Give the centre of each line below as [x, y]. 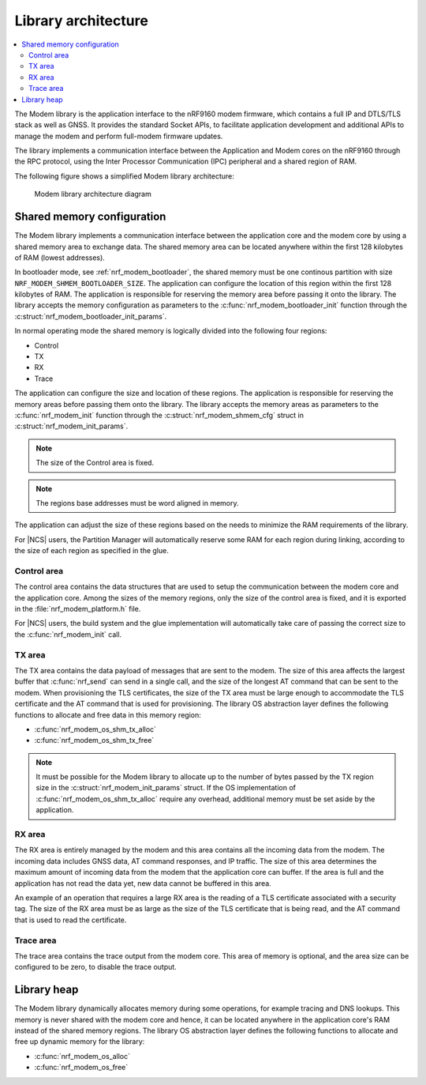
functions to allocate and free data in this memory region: [108, 714]
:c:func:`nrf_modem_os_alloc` [82, 1056]
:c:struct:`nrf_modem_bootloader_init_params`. [91, 316]
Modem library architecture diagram [93, 194]
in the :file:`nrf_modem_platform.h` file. [78, 609]
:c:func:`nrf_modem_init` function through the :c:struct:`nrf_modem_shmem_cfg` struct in [159, 415]
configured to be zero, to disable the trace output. [95, 967]
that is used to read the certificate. [71, 920]
